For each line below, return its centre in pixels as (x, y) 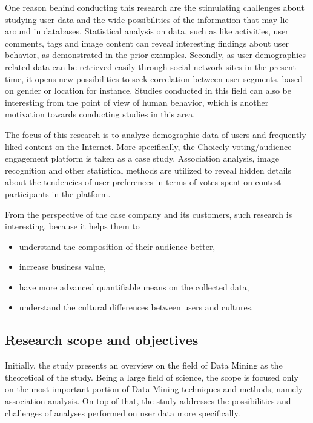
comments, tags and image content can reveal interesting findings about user (147, 43)
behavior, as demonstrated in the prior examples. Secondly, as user (129, 55)
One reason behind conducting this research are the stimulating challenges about (155, 7)
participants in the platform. (58, 193)
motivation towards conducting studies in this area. (100, 114)
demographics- (282, 55)
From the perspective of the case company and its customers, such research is (149, 214)
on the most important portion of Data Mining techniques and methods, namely (154, 389)
